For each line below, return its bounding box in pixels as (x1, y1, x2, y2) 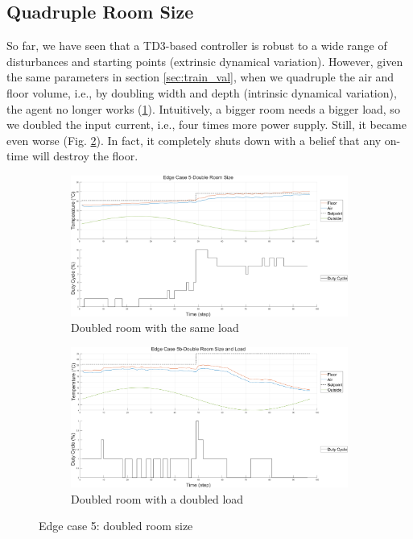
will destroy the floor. (31, 147, 138, 164)
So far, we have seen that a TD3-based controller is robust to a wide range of (6, 37, 387, 54)
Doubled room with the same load (71, 319, 239, 336)
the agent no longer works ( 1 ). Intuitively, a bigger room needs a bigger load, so (6, 100, 400, 117)
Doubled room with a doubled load (71, 490, 244, 507)
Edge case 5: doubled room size (39, 517, 193, 534)
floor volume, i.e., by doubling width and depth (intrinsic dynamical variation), (6, 84, 397, 101)
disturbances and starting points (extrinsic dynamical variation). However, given (6, 52, 403, 69)
